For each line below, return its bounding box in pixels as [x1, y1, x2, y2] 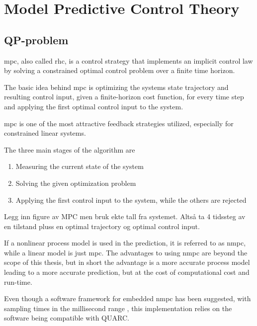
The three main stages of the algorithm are [4, 144, 135, 155]
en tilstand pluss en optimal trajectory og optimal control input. [4, 221, 200, 231]
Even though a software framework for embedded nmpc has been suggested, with [4, 293, 251, 304]
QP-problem [4, 32, 69, 47]
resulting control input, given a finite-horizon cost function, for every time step [4, 91, 244, 102]
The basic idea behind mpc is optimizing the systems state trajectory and [4, 81, 229, 92]
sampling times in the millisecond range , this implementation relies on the [4, 303, 232, 313]
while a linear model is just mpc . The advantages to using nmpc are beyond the [4, 247, 248, 257]
